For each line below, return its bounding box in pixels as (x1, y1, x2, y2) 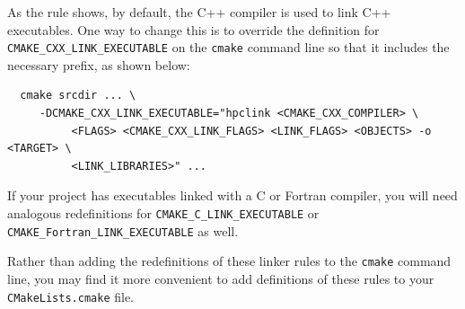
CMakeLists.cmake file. (7, 287, 134, 305)
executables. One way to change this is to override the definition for (7, 20, 380, 39)
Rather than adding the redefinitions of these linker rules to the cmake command (7, 252, 452, 270)
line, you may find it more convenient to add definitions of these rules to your (7, 269, 434, 287)
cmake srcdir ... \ (20, 89, 136, 102)
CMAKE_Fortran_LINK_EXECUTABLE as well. (7, 221, 239, 240)
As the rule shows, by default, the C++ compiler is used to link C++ (7, 3, 391, 21)
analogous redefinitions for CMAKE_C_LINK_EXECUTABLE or (7, 204, 320, 222)
